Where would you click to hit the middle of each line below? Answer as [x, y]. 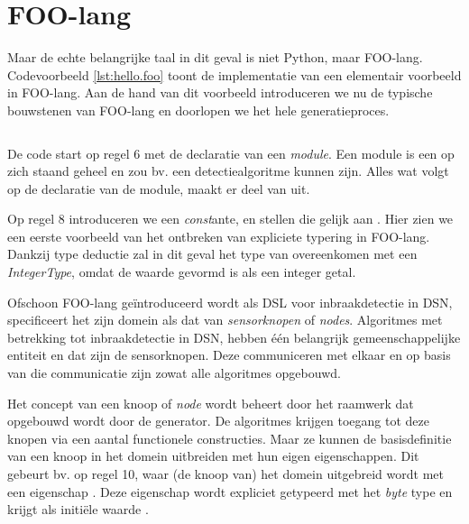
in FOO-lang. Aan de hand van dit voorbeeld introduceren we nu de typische [220, 92]
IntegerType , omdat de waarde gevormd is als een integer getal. [182, 272]
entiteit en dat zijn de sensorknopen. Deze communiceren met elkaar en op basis [229, 355]
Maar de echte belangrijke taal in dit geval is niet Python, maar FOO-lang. [215, 57]
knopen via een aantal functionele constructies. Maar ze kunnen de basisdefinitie [230, 438]
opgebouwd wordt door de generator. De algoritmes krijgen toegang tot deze [218, 421]
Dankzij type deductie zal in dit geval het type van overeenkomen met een [212, 254]
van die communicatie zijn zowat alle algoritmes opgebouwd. [174, 373]
